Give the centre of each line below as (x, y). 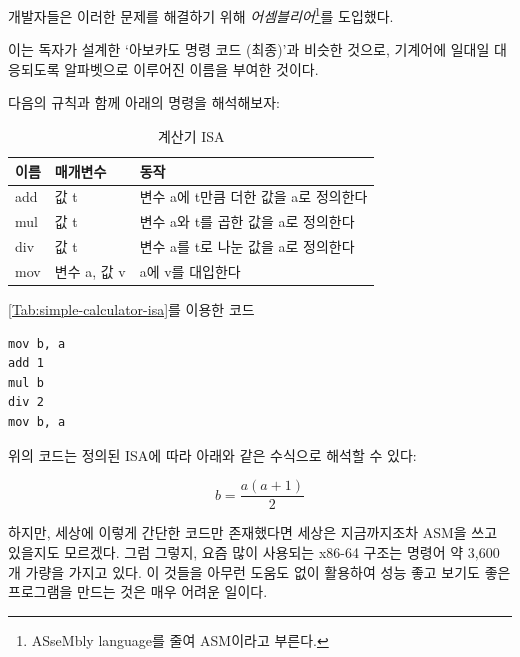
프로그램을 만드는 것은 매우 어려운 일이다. (138, 591)
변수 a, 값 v (90, 271)
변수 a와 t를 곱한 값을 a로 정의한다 (247, 221)
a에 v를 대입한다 (190, 271)
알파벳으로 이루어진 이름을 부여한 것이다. (191, 68)
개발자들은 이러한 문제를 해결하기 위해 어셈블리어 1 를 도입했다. (201, 14)
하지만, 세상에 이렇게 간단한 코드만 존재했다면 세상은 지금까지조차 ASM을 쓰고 (253, 532)
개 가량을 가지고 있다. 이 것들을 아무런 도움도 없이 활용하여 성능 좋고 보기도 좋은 (259, 571)
